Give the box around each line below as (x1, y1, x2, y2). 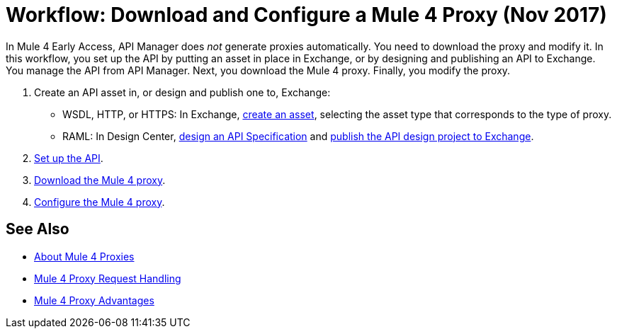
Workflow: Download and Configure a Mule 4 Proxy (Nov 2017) (6, 3, 607, 27)
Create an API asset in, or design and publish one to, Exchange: (34, 86, 331, 98)
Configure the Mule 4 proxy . (34, 195, 165, 208)
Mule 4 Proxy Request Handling (34, 272, 181, 284)
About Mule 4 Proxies (34, 250, 135, 263)
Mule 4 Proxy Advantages (34, 294, 154, 306)
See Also (6, 220, 69, 238)
